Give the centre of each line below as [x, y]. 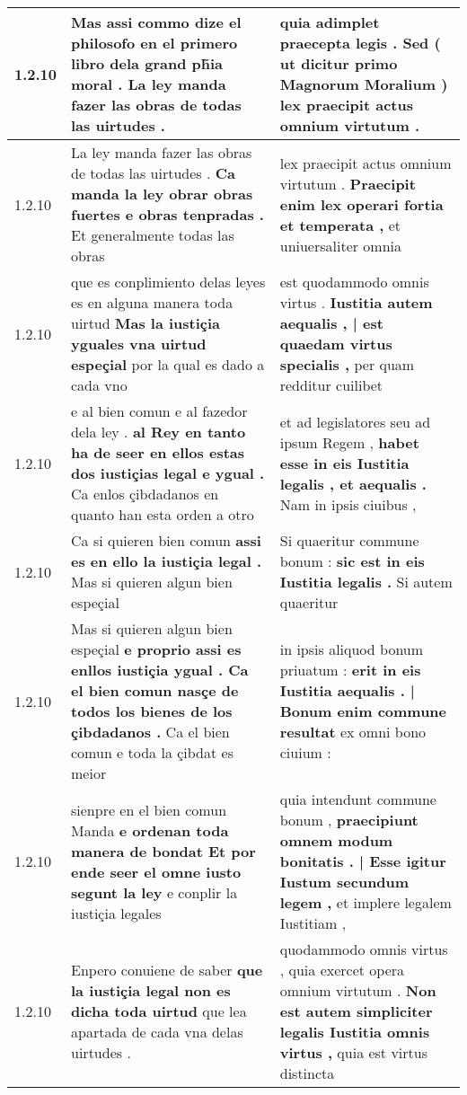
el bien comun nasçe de [155, 690]
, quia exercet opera [342, 970]
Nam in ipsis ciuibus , [348, 504]
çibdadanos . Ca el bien [150, 732]
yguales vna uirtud [139, 344]
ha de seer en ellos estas [158, 452]
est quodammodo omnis [354, 282]
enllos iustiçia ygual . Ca [160, 670]
